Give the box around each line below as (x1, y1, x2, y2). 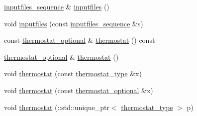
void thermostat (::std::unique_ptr (4, 102, 109, 112)
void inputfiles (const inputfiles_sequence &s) (4, 18, 143, 28)
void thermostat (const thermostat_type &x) (4, 68, 142, 79)
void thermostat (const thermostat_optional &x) (4, 85, 153, 95)
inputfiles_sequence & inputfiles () (4, 1, 109, 11)
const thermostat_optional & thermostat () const (4, 35, 155, 45)
